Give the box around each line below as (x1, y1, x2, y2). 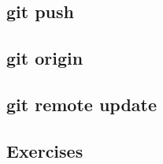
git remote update (6, 91, 157, 116)
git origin (6, 46, 83, 70)
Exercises (6, 138, 83, 162)
